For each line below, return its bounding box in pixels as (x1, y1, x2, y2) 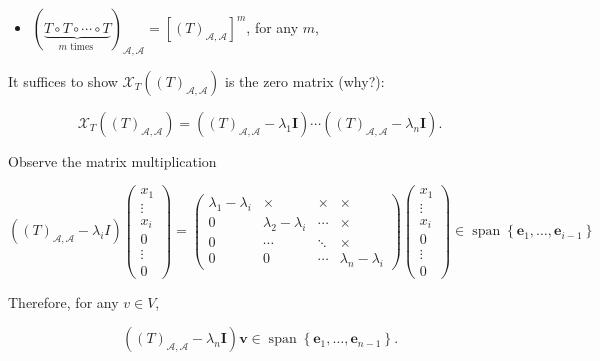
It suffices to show (8, 70, 118, 91)
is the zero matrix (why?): (225, 70, 385, 91)
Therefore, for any (8, 291, 119, 312)
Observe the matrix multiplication (8, 150, 217, 171)
